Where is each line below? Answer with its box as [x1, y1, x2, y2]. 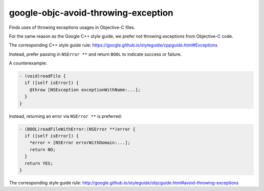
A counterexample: [9, 60, 47, 66]
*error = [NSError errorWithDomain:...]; [29, 140, 131, 146]
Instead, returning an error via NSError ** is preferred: [9, 113, 122, 119]
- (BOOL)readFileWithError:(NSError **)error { [19, 126, 135, 132]
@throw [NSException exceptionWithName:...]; [29, 87, 141, 92]
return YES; [24, 160, 53, 166]
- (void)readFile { [19, 73, 66, 79]
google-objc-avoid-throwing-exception [9, 7, 174, 18]
